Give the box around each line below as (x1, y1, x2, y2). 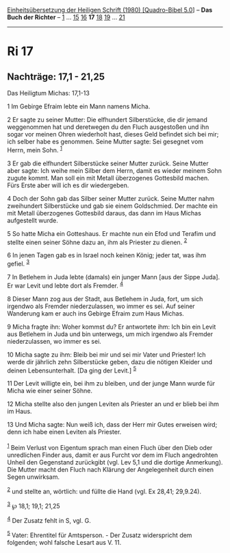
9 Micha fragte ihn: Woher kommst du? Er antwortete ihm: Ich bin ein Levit (7, 322, 216, 331)
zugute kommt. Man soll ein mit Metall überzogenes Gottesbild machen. (7, 174, 210, 182)
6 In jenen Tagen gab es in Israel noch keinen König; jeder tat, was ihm (7, 251, 207, 259)
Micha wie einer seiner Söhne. (7, 387, 92, 395)
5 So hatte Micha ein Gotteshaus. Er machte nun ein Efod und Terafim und (7, 229, 216, 237)
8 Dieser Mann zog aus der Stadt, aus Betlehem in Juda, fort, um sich (7, 294, 203, 303)
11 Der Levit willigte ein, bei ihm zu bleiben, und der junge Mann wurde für (7, 379, 216, 388)
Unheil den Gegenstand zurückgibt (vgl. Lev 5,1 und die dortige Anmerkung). (7, 458, 223, 466)
